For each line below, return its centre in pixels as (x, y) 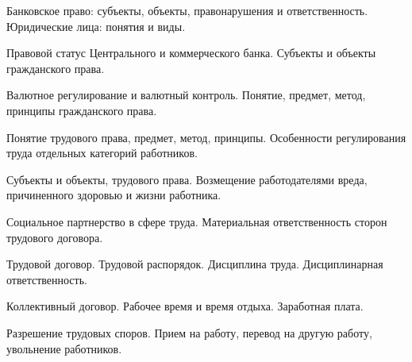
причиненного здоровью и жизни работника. (114, 195)
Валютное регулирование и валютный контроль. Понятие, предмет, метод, (186, 95)
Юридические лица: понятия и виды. (96, 26)
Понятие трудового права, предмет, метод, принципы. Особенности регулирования (206, 137)
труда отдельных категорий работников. (102, 153)
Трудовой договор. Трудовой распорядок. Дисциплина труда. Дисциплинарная (195, 264)
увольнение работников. (64, 348)
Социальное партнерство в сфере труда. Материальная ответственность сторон (197, 221)
